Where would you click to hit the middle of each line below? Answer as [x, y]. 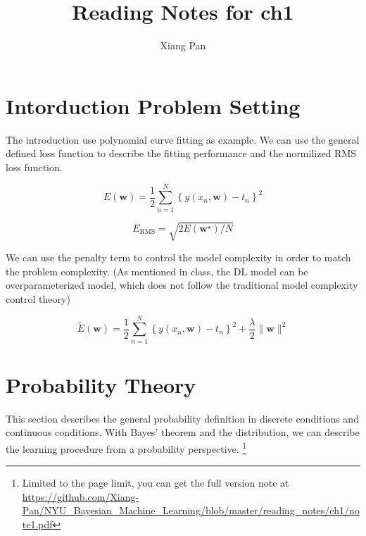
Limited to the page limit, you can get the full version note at [156, 483]
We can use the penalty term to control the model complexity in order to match [178, 257]
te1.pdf [37, 524]
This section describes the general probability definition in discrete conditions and [182, 418]
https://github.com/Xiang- [81, 496]
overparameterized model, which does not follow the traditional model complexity [182, 285]
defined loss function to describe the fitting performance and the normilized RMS [181, 153]
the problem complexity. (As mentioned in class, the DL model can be [157, 271]
